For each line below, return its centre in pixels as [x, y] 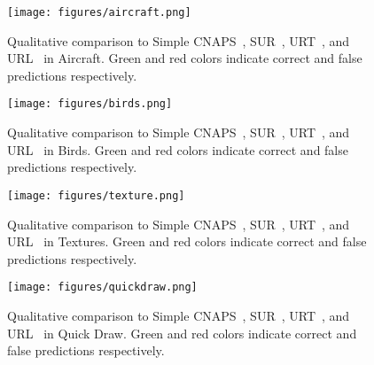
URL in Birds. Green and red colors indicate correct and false [178, 149]
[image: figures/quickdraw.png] [102, 287]
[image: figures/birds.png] [90, 104]
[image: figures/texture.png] [96, 195]
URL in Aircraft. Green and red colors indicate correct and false [185, 58]
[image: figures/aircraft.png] [99, 12]
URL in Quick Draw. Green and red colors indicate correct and [182, 333]
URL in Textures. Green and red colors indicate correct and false [187, 241]
